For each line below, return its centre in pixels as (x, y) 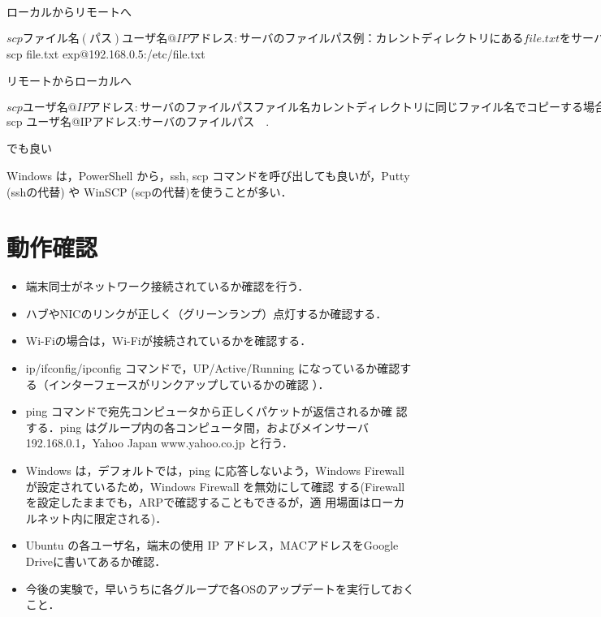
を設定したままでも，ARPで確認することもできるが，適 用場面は (198, 502)
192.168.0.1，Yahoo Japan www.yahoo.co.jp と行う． (160, 443)
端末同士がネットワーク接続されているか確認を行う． (167, 286)
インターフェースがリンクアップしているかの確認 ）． (189, 384)
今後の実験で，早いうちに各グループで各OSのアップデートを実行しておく (220, 588)
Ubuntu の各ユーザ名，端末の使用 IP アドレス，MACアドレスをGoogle (212, 545)
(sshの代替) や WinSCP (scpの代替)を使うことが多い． (149, 191)
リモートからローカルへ (69, 81)
